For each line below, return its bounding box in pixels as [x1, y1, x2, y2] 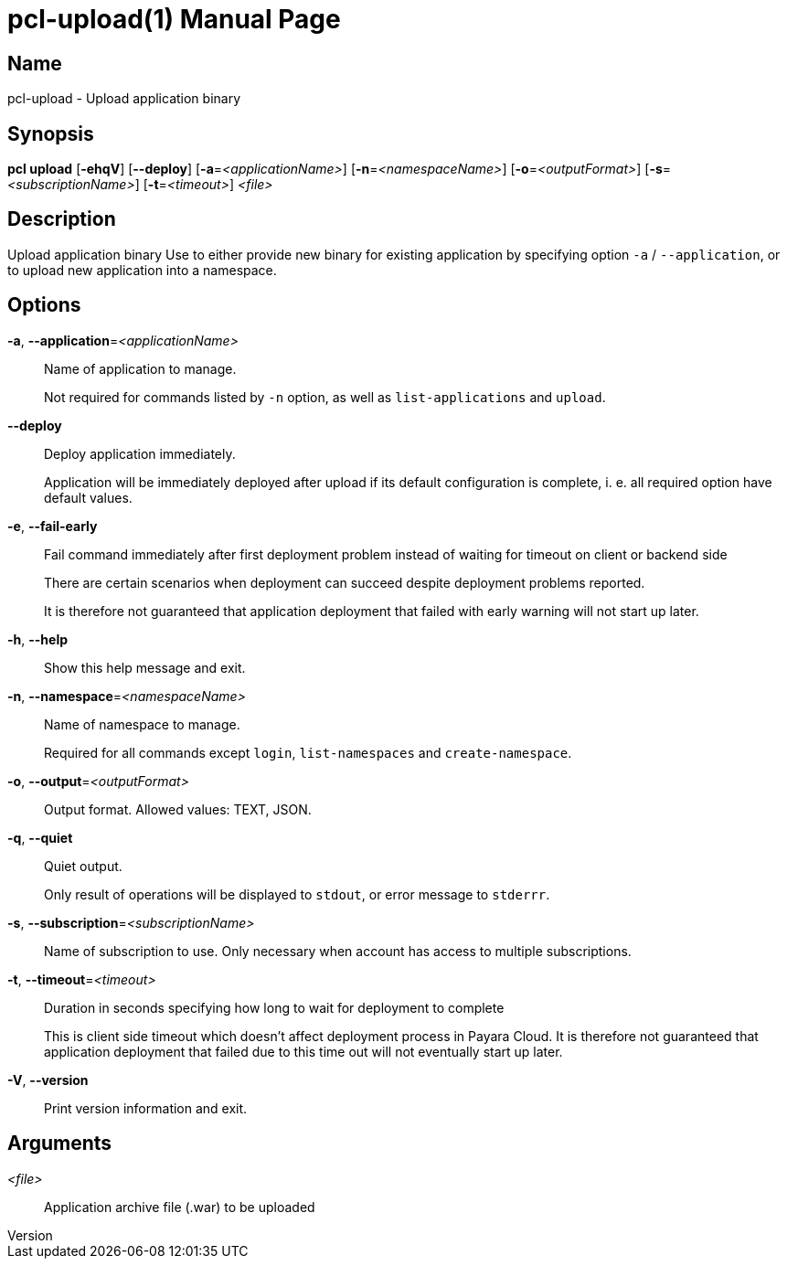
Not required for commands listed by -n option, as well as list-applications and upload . [44, 388, 606, 405]
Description [7, 207, 116, 231]
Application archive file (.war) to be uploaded [44, 1198, 315, 1215]
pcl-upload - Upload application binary [7, 90, 241, 107]
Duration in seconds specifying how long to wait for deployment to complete [44, 999, 505, 1016]
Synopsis [7, 122, 94, 145]
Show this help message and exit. [44, 659, 246, 676]
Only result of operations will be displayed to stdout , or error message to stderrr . [44, 886, 550, 902]
